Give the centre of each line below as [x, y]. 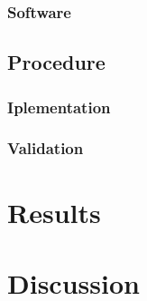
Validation [46, 148]
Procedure [56, 62]
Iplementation [59, 107]
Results [54, 212]
